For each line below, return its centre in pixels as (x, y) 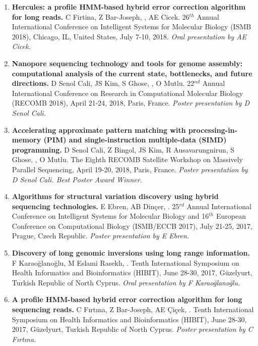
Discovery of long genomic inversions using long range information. (131, 253)
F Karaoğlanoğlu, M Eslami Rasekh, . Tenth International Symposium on (125, 262)
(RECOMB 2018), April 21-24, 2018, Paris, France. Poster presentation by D (131, 103)
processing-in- (213, 130)
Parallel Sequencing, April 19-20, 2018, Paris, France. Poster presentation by (130, 169)
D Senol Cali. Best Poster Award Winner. (77, 179)
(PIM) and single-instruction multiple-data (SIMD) (135, 140)
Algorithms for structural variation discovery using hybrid (115, 196)
